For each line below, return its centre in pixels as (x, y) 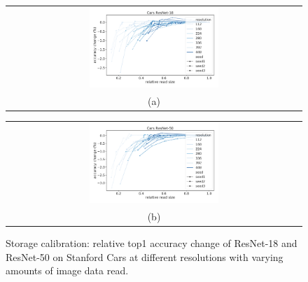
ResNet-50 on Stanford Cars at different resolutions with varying (145, 256)
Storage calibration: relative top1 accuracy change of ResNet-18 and (152, 243)
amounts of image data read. (67, 270)
